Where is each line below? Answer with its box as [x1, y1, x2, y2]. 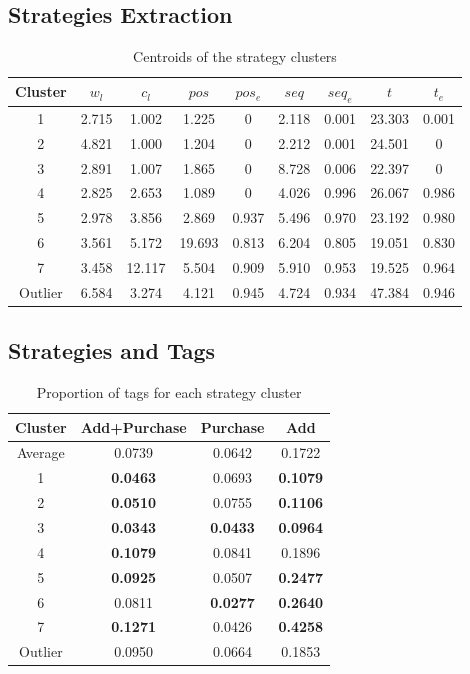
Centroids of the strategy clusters [133, 46, 337, 67]
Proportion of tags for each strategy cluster [36, 382, 302, 403]
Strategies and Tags [8, 335, 216, 366]
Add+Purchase [80, 416, 187, 437]
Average [16, 442, 65, 463]
